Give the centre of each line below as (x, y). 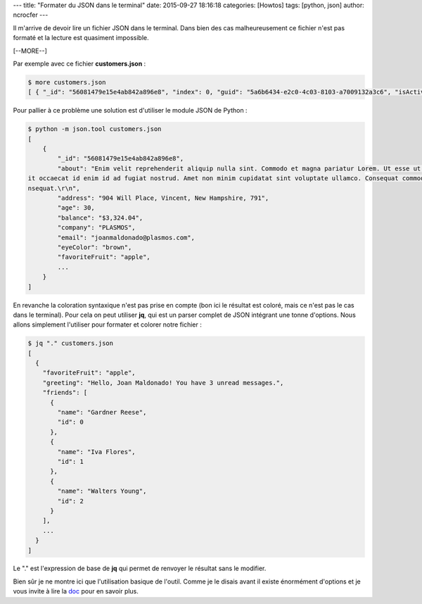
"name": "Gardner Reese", (102, 413)
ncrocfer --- (31, 15)
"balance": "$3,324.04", (100, 218)
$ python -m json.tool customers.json (95, 129)
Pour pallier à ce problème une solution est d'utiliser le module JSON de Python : (130, 111)
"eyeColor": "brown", (95, 247)
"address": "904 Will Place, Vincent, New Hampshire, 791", (163, 198)
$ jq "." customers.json (71, 344)
